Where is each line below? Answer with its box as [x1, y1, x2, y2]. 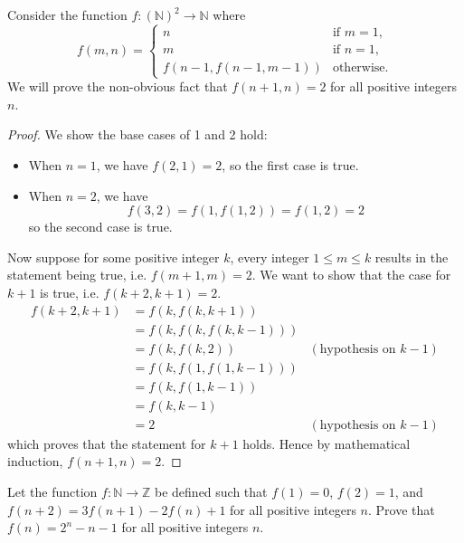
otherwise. [332, 61, 389, 74]
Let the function [7, 481, 98, 500]
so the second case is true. [28, 217, 173, 236]
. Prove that [367, 500, 435, 519]
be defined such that [155, 481, 268, 500]
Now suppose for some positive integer [7, 247, 220, 266]
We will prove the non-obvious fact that [7, 77, 228, 96]
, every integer [230, 247, 309, 266]
